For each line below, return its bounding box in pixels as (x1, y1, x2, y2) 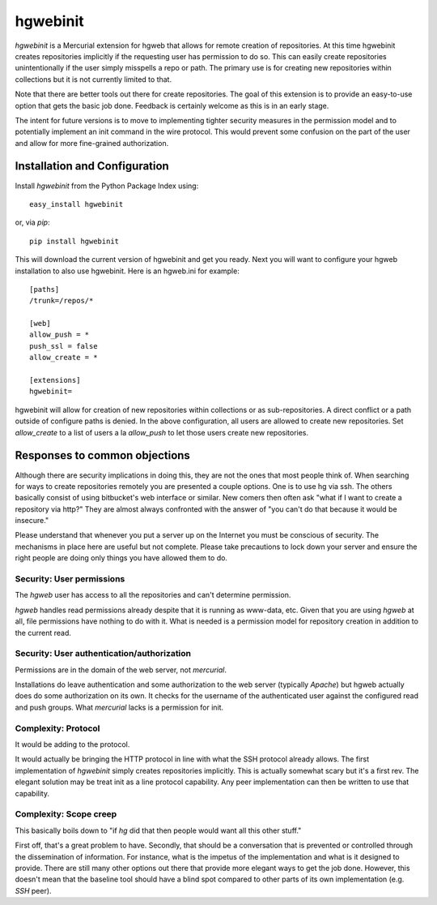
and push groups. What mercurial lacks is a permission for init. (15, 702, 224, 712)
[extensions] (29, 375, 81, 385)
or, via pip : (15, 217, 50, 227)
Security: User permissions (15, 573, 125, 585)
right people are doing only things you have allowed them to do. (15, 553, 228, 563)
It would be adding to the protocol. (15, 740, 130, 749)
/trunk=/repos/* (29, 296, 94, 306)
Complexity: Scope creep (15, 808, 117, 820)
